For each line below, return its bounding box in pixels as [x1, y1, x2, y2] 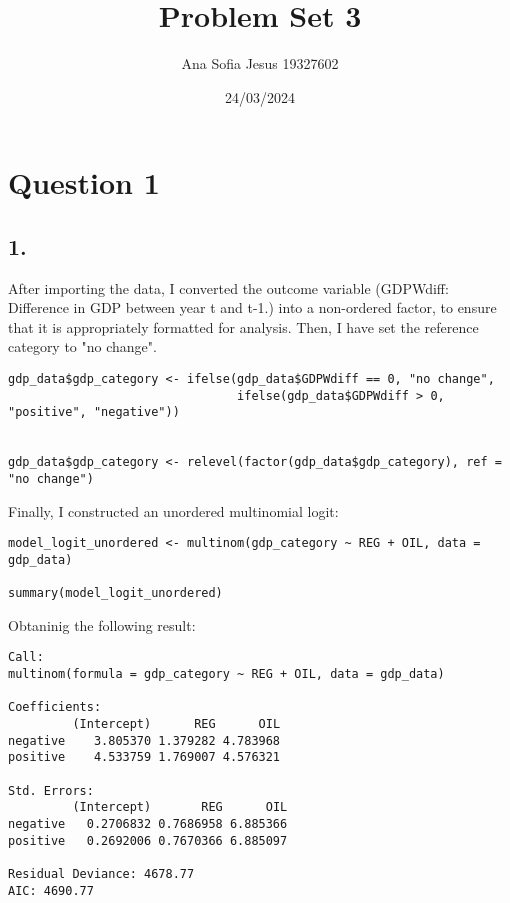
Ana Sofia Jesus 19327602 [181, 53, 339, 74]
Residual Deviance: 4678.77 [8, 867, 195, 882]
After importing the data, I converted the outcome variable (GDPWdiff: [8, 277, 449, 298]
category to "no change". [8, 336, 157, 357]
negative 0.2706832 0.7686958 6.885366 [8, 817, 288, 832]
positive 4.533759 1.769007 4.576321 [8, 750, 281, 765]
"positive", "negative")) [8, 405, 180, 420]
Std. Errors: [8, 783, 94, 798]
